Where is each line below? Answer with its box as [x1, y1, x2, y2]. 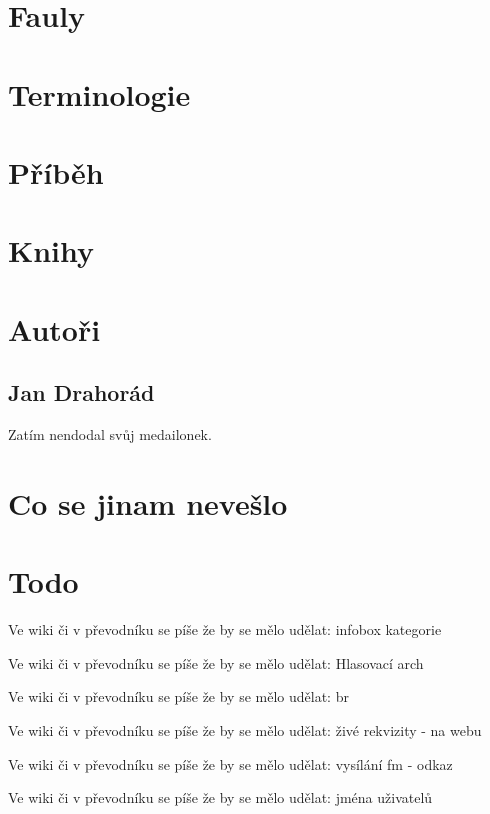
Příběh [8, 151, 104, 192]
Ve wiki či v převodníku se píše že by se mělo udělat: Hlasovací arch [8, 652, 424, 673]
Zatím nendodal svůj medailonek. [8, 424, 212, 445]
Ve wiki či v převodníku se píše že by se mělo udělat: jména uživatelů [8, 787, 433, 808]
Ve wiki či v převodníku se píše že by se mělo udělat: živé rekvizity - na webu [8, 719, 482, 740]
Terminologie [8, 73, 191, 114]
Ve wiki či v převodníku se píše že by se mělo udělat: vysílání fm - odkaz [8, 753, 453, 774]
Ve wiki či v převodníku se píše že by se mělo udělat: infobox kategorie [8, 619, 442, 640]
